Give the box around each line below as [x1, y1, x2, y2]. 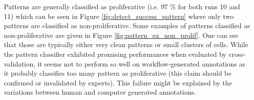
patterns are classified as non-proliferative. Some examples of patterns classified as [4, 20, 250, 31]
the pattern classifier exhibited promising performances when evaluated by [4, 49, 227, 59]
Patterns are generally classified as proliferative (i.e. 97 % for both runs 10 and [4, 1, 240, 11]
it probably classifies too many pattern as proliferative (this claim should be [4, 68, 232, 78]
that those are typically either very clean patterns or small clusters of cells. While [4, 39, 248, 50]
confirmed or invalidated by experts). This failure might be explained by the [4, 77, 233, 87]
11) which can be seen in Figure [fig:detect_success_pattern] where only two [4, 11, 234, 21]
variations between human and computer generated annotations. [4, 87, 196, 97]
